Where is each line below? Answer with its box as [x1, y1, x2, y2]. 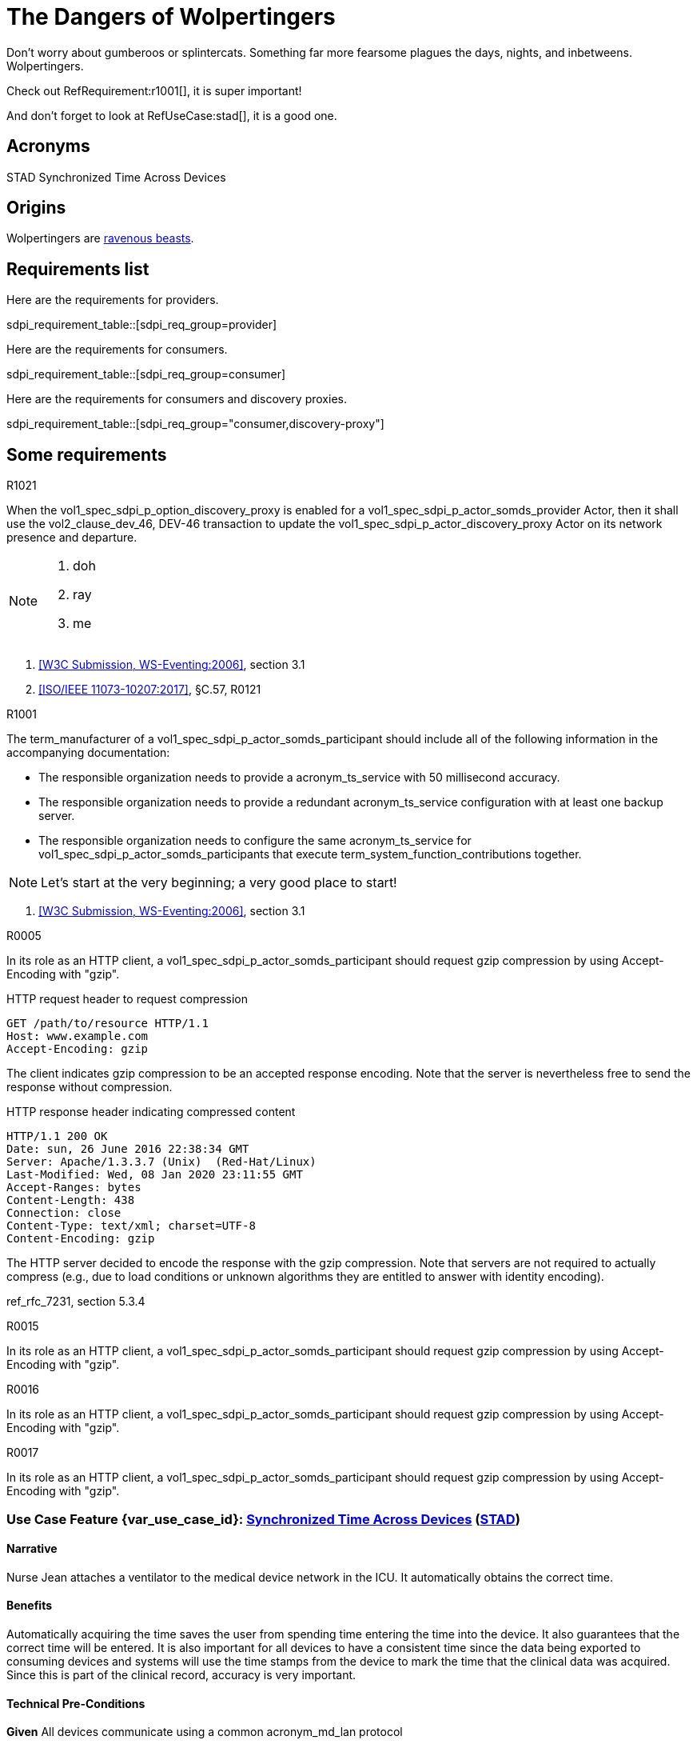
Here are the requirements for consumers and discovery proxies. [6, 392, 347, 406]
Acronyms [6, 136, 90, 157]
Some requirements [6, 444, 167, 465]
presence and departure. [6, 530, 137, 545]
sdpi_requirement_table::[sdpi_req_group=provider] [6, 318, 277, 332]
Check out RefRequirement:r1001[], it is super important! [6, 83, 302, 98]
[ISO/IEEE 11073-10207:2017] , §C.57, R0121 [38, 682, 261, 697]
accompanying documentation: [6, 746, 170, 760]
